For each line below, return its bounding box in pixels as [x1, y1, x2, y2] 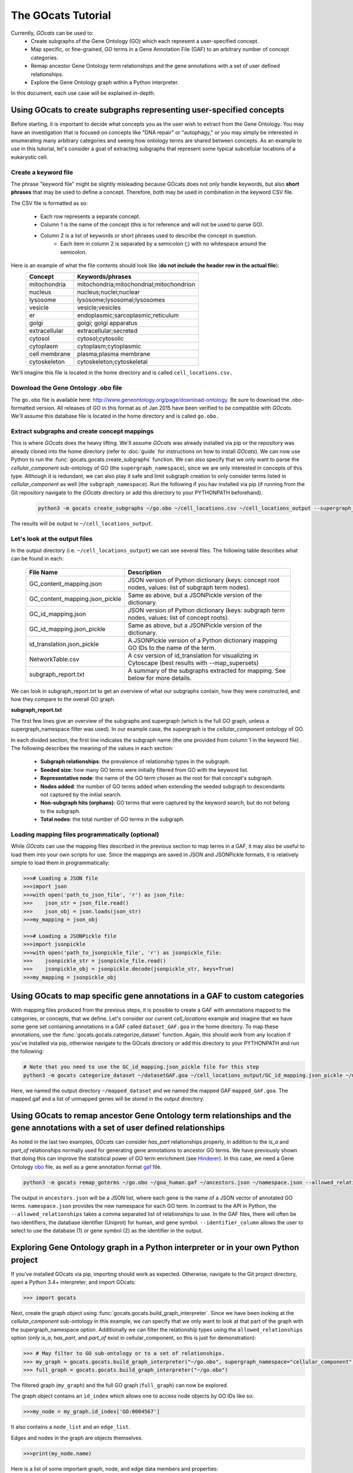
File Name [29, 568, 58, 576]
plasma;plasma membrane [76, 350, 151, 358]
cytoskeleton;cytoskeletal [76, 358, 148, 366]
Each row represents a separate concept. [40, 213, 141, 220]
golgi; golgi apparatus [76, 319, 138, 327]
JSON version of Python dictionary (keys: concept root [127, 576, 279, 584]
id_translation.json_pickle [29, 640, 99, 648]
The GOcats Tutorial [11, 9, 111, 22]
